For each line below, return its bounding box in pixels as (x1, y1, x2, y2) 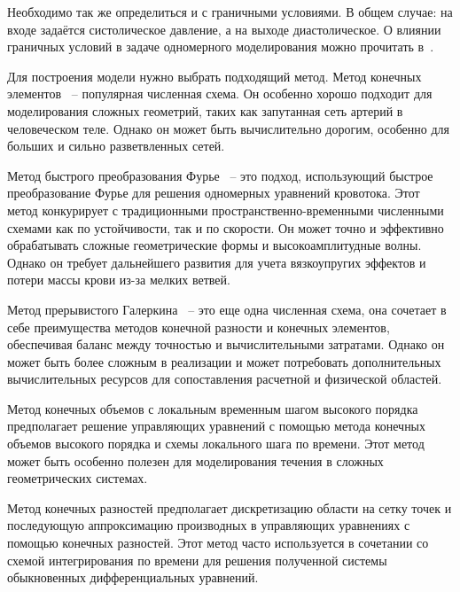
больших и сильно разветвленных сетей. (7, 136, 225, 155)
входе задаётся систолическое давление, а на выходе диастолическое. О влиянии (7, 19, 441, 38)
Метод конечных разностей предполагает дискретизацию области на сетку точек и (7, 498, 452, 517)
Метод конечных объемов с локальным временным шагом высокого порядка (7, 399, 418, 417)
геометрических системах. (7, 469, 148, 487)
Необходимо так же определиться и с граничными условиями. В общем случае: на (7, 3, 453, 20)
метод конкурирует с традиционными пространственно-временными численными (7, 200, 444, 219)
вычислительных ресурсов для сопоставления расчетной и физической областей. (7, 370, 442, 388)
